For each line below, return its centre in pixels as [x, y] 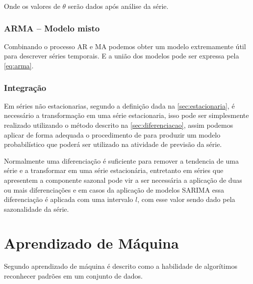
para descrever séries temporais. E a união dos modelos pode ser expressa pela [122, 56]
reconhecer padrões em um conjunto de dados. [73, 276]
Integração [25, 87]
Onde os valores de [32, 6]
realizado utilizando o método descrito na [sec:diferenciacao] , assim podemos [119, 125]
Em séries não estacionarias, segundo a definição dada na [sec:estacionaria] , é [119, 105]
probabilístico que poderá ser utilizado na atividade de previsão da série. [113, 144]
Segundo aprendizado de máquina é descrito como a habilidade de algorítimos [121, 266]
